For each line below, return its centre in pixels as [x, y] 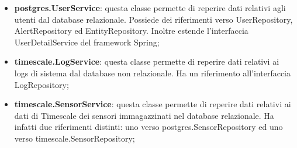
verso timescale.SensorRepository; [75, 138]
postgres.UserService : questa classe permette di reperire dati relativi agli [150, 8]
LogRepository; [42, 84]
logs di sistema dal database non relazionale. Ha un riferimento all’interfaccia [152, 73]
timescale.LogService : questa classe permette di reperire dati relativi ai [147, 61]
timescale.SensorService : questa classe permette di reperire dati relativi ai [153, 104]
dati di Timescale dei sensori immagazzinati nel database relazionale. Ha [144, 115]
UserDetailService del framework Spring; [87, 42]
